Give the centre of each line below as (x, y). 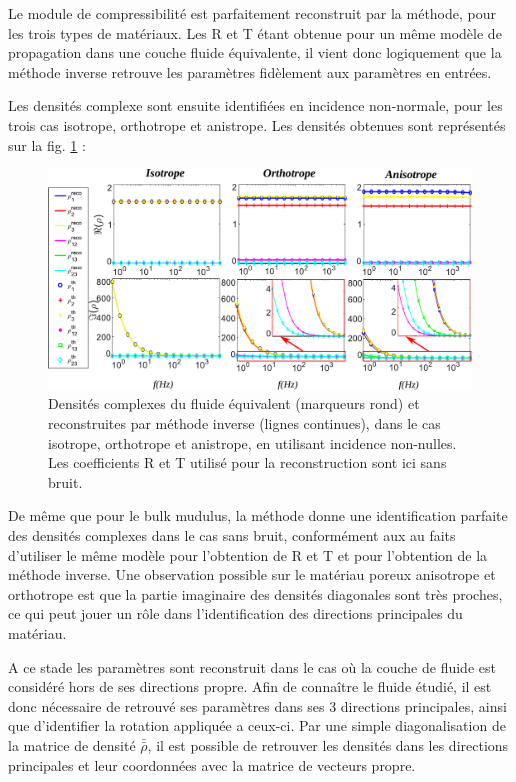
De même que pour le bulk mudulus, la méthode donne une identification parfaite (258, 515)
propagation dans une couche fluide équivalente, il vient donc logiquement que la (255, 52)
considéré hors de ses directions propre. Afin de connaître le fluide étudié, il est (250, 686)
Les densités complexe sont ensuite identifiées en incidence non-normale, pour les (255, 105)
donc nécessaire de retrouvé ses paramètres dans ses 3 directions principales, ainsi (257, 705)
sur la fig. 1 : (47, 144)
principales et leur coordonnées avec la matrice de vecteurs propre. (212, 764)
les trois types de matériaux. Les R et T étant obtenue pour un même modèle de (255, 32)
